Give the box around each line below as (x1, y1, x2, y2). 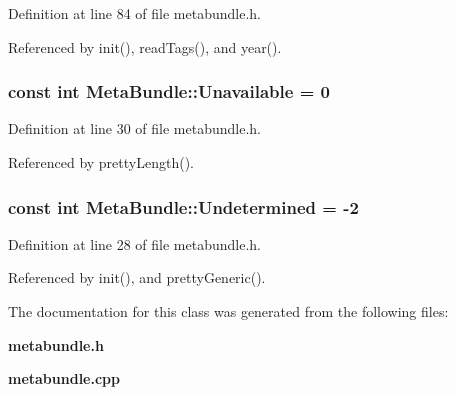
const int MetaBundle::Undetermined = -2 (8, 194, 359, 219)
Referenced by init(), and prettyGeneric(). (8, 267, 266, 288)
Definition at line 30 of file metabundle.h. (8, 118, 262, 139)
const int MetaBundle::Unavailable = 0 (8, 79, 330, 104)
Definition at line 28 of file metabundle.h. (8, 233, 262, 254)
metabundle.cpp (8, 368, 121, 389)
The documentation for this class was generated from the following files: (8, 301, 449, 321)
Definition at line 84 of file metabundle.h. (8, 3, 262, 23)
